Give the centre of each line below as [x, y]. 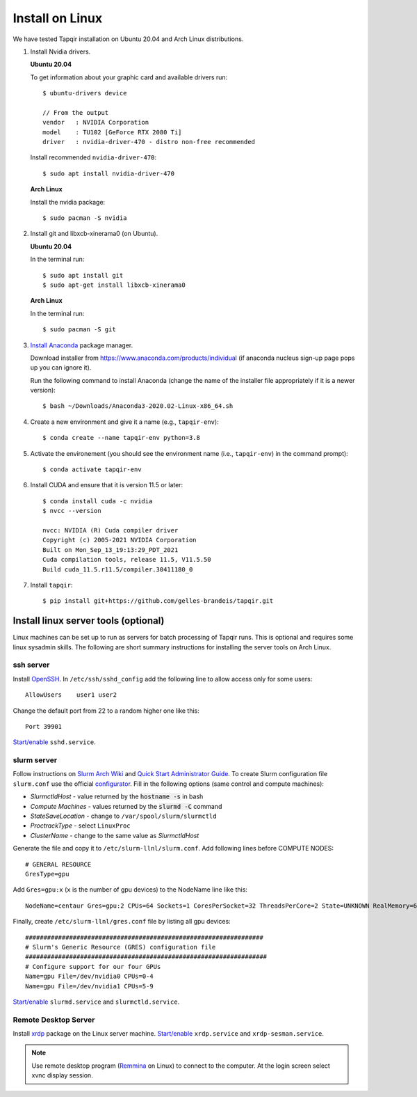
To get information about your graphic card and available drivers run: [129, 77]
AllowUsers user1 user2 [71, 695]
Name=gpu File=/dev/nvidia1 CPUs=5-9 [90, 986]
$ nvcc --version [72, 511]
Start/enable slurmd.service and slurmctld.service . [96, 1002]
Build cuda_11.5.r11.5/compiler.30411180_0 [118, 569]
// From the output [76, 112]
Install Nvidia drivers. [60, 52]
